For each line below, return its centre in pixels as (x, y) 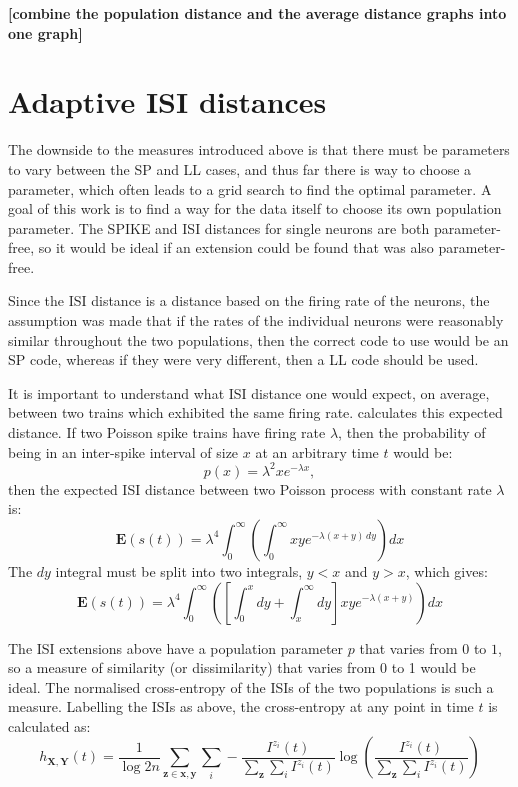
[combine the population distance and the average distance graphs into (257, 13)
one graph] (45, 32)
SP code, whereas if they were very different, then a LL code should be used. (243, 359)
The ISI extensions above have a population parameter (176, 647)
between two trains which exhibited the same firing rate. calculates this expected (255, 412)
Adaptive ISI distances (167, 101)
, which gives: (446, 570)
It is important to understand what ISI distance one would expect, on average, (249, 392)
